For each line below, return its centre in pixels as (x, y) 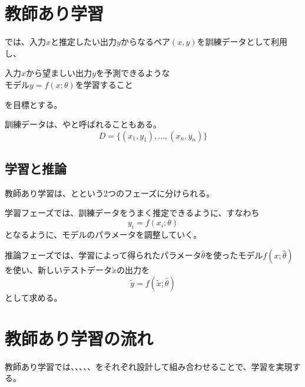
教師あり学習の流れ (79, 338)
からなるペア (145, 42)
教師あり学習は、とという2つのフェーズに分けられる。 (110, 193)
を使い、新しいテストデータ (58, 270)
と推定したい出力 (84, 42)
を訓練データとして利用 (242, 42)
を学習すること (104, 84)
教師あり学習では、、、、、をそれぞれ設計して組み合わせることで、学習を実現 (149, 366)
